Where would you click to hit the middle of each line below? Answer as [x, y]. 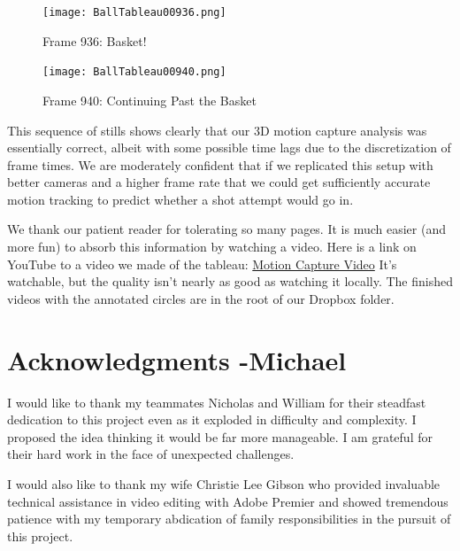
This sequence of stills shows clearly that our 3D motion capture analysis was [217, 130]
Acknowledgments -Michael [177, 359]
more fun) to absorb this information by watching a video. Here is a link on [212, 247]
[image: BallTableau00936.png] [134, 12]
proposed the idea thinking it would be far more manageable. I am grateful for [220, 436]
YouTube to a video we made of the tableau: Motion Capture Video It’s [202, 264]
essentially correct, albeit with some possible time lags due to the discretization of [229, 147]
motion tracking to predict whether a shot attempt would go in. [180, 199]
